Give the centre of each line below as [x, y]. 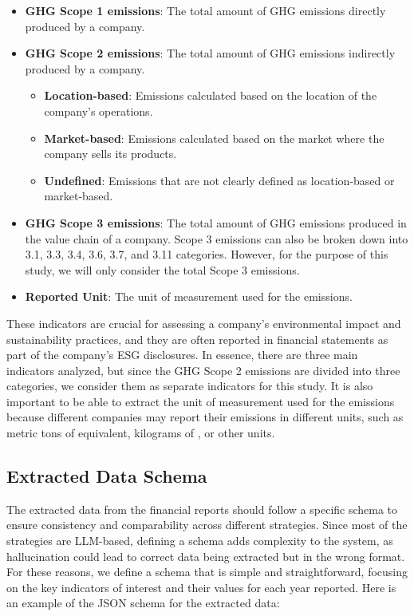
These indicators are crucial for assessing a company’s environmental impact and [204, 323]
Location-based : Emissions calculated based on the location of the [211, 95]
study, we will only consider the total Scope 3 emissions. [162, 269]
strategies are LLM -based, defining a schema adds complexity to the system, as [200, 541]
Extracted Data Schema [107, 476]
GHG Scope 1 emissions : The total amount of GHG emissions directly [205, 10]
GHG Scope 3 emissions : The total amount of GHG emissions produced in [216, 222]
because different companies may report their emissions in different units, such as [205, 417]
